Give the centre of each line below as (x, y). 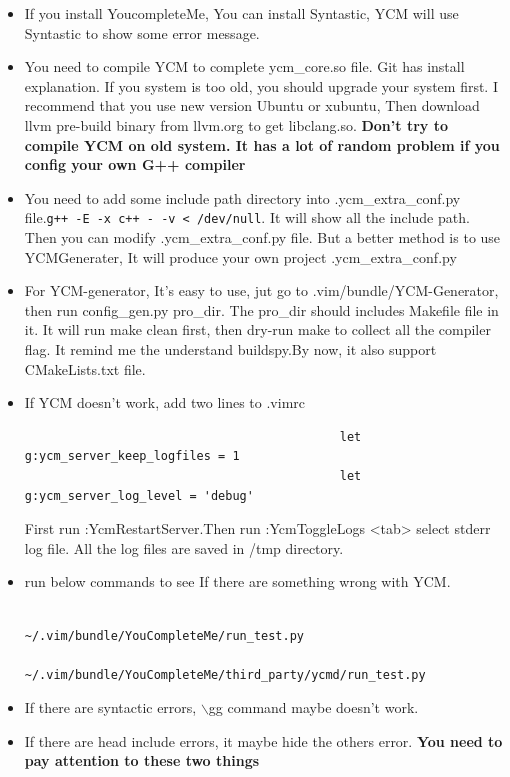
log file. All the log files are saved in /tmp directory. (184, 547)
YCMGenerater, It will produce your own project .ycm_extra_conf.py (240, 256)
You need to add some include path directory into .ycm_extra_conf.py (242, 197)
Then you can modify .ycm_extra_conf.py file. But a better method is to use (262, 237)
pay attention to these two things (142, 760)
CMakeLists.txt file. (85, 368)
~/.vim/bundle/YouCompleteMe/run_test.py (164, 635)
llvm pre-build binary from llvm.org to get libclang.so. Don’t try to (236, 124)
